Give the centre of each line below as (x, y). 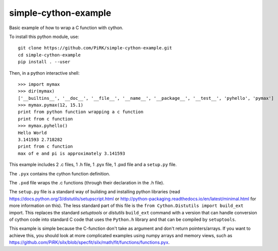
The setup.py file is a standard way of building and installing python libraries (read (95, 192)
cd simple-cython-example (50, 55)
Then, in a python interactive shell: (44, 73)
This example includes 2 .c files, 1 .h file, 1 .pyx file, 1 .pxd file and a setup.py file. (93, 165)
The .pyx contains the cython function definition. (60, 173)
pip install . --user (44, 62)
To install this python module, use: (44, 37)
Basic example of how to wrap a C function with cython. (66, 28)
